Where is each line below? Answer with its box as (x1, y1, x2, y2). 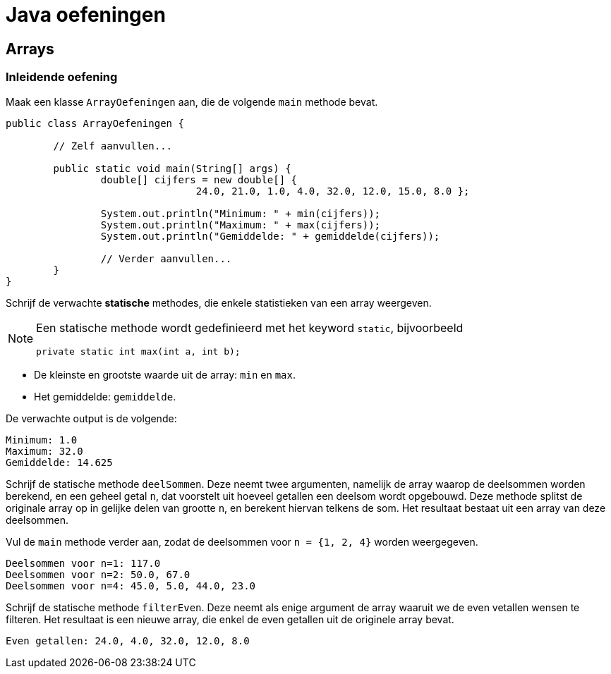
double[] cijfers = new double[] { (100, 173, 298, 185)
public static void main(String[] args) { (53, 162, 291, 174)
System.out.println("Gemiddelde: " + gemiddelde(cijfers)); (100, 230, 440, 242)
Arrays (6, 39, 54, 58)
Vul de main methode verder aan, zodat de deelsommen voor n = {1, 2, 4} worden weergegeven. (6, 535, 478, 548)
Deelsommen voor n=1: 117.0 (6, 557, 161, 569)
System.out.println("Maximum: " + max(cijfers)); (100, 219, 381, 231)
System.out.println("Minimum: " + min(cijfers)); (100, 207, 381, 219)
